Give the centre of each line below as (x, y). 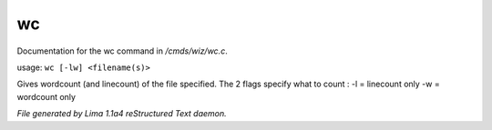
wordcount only (46, 96)
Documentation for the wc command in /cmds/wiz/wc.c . (122, 51)
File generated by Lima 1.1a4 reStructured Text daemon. (122, 114)
